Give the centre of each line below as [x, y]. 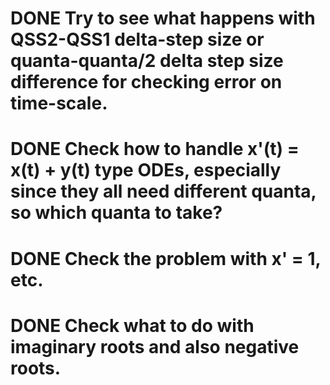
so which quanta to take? [116, 213]
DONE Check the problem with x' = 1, [165, 258]
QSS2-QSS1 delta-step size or [137, 39]
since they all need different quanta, [163, 191]
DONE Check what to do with [132, 325]
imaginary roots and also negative [155, 346]
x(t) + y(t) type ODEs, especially [146, 170]
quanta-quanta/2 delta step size [147, 61]
